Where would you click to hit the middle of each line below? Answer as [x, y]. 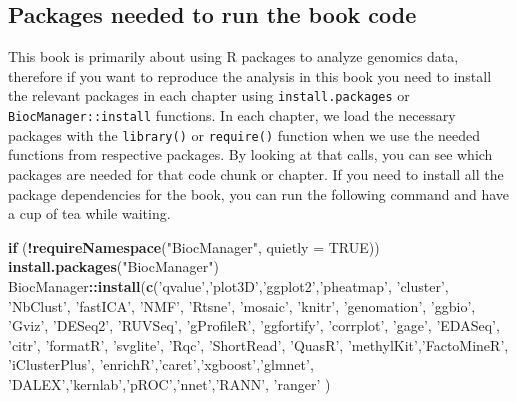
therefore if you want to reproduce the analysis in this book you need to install [250, 75]
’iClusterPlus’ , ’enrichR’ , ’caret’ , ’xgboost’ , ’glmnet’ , [161, 364]
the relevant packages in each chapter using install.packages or [209, 95]
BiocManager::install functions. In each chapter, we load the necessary [232, 115]
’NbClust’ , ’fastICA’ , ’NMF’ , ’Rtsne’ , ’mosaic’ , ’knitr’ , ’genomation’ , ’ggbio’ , [242, 305]
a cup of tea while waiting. [89, 213]
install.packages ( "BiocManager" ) [113, 266]
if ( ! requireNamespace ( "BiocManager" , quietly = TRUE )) [194, 246]
